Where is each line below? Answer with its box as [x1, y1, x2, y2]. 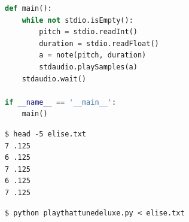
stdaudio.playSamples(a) [39, 62, 138, 71]
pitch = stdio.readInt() [39, 28, 138, 37]
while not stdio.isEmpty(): [22, 16, 133, 25]
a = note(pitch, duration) [39, 51, 147, 60]
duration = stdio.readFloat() [39, 39, 159, 48]
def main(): [5, 4, 52, 13]
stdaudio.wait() [22, 74, 87, 83]
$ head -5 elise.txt [5, 129, 87, 138]
